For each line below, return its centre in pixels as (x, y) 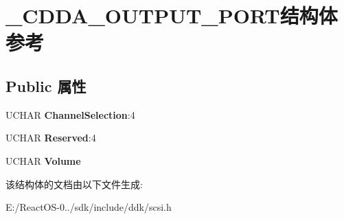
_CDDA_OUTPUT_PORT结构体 (172, 15)
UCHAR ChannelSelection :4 (70, 114)
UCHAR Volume (43, 160)
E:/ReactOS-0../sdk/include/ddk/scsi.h (89, 207)
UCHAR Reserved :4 (51, 138)
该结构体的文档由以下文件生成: (74, 184)
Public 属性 (46, 85)
